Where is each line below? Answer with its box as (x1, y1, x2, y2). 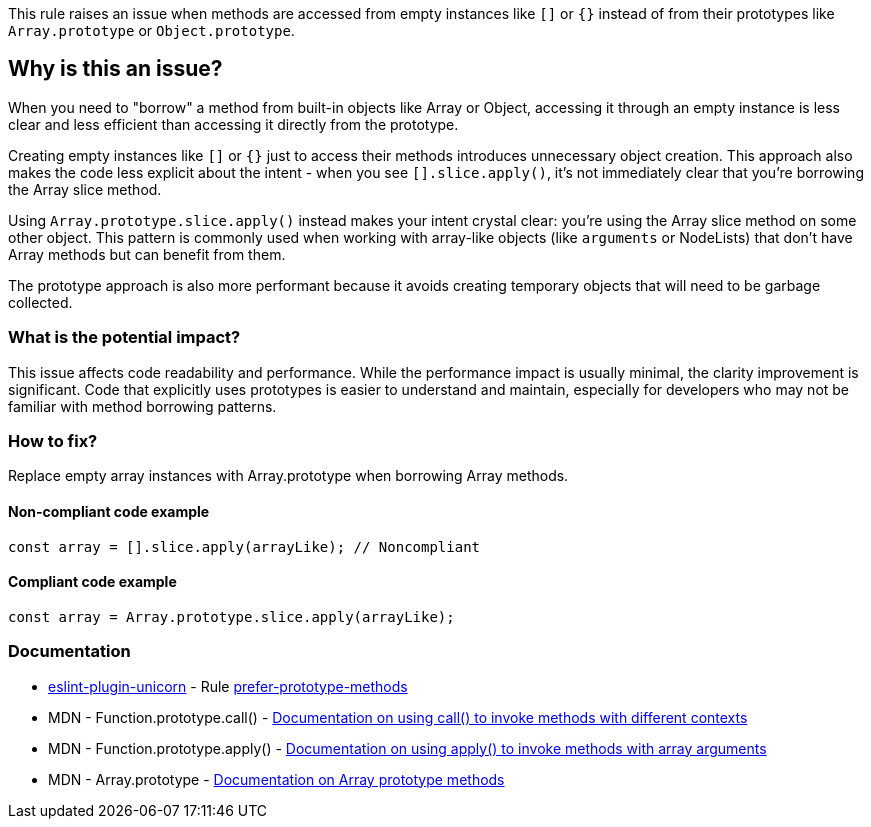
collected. (8, 293, 73, 311)
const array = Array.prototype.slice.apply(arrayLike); (8, 608, 455, 625)
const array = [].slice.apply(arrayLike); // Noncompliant (8, 538, 481, 555)
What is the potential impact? (8, 327, 241, 348)
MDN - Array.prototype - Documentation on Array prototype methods (48, 770, 505, 788)
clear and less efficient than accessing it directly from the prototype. (8, 115, 459, 133)
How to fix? (8, 430, 98, 451)
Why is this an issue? (8, 56, 223, 82)
